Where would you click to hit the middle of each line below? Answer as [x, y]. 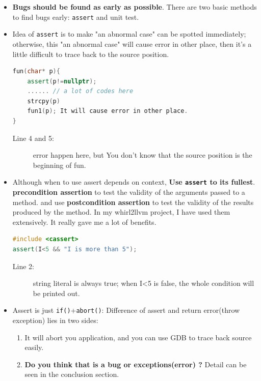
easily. [34, 347]
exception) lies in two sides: [55, 320]
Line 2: [23, 266]
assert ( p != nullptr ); [62, 81]
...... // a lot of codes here [80, 91]
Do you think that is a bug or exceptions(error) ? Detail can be [136, 364]
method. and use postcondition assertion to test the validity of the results [133, 202]
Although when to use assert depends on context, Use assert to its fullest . [134, 182]
